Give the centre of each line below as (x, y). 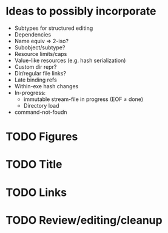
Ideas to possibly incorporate (81, 11)
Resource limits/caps (41, 54)
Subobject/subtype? (40, 47)
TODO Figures (42, 137)
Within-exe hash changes (46, 86)
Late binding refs (35, 80)
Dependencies (33, 34)
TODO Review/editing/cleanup (84, 220)
